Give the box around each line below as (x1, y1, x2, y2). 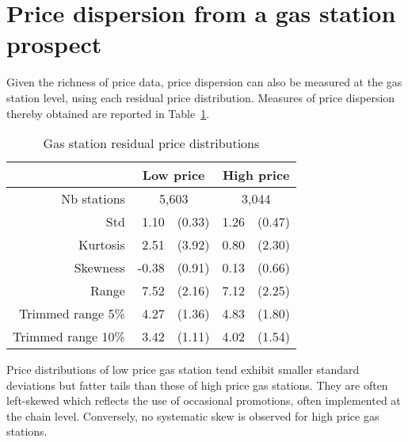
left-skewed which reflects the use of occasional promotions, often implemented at (6, 392, 401, 409)
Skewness (74, 258, 125, 277)
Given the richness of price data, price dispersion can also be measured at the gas (6, 74, 402, 90)
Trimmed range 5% (19, 304, 125, 323)
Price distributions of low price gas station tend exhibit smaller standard (6, 361, 360, 378)
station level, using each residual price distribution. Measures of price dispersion (6, 89, 395, 105)
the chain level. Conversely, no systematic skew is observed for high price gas (6, 407, 379, 424)
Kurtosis (78, 235, 125, 254)
